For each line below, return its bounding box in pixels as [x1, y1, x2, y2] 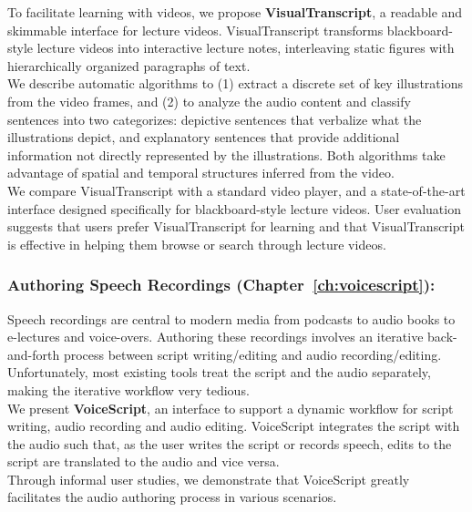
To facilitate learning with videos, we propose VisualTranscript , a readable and [7, 3, 463, 21]
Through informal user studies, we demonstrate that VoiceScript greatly [7, 469, 410, 488]
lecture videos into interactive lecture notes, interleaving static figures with [36, 38, 455, 57]
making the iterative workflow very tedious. [7, 380, 250, 399]
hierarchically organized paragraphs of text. [7, 56, 251, 75]
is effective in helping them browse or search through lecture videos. [7, 234, 386, 253]
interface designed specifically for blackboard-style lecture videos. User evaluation [7, 199, 461, 218]
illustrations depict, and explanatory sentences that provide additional [7, 128, 400, 147]
